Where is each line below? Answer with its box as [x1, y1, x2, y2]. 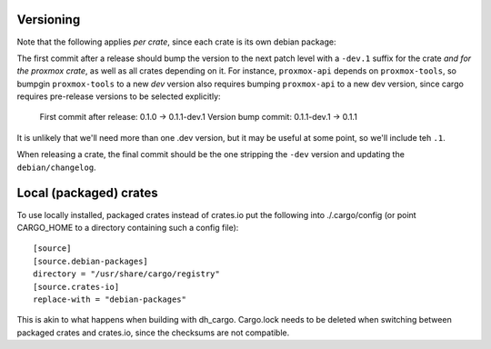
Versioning [16, 12, 81, 27]
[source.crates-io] [33, 282, 120, 292]
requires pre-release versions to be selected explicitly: [16, 91, 222, 102]
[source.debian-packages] [33, 255, 149, 266]
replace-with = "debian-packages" [33, 294, 186, 304]
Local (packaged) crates [16, 185, 158, 201]
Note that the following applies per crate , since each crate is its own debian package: [16, 36, 336, 47]
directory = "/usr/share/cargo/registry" [33, 269, 220, 279]
